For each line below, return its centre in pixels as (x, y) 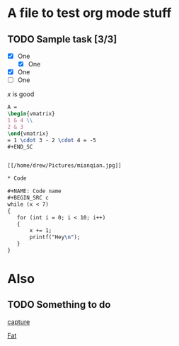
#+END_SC (20, 146)
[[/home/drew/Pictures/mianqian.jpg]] (64, 166)
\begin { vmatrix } (31, 114)
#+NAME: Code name (34, 191)
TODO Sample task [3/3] (62, 39)
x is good (21, 94)
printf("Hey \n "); (55, 237)
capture (19, 322)
